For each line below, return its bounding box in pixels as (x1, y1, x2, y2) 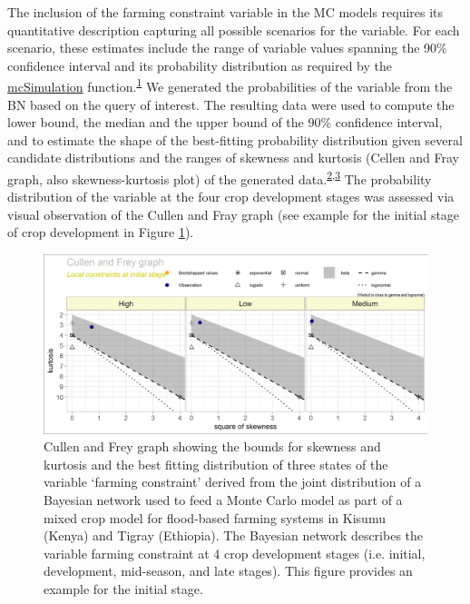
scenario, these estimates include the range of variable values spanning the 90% (7, 38, 447, 57)
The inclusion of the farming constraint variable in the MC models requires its (7, 3, 444, 21)
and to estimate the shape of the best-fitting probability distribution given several (7, 130, 463, 149)
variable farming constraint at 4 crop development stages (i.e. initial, (44, 543, 426, 562)
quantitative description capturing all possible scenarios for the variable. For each (7, 20, 460, 39)
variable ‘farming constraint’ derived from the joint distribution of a (44, 472, 422, 491)
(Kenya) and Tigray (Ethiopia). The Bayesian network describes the (44, 526, 424, 545)
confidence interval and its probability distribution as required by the (7, 55, 392, 74)
